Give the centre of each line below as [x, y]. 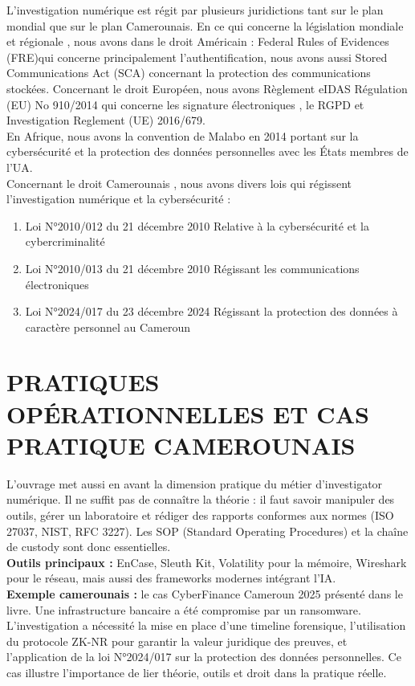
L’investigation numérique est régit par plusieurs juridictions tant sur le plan [195, 10]
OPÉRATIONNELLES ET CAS [188, 413]
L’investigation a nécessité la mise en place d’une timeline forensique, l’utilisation [206, 625]
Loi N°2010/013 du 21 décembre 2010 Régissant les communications [192, 268]
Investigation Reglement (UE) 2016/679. [106, 120]
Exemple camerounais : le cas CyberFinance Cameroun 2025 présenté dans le [205, 593]
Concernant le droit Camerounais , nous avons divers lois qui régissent [179, 183]
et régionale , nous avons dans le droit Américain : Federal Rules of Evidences [198, 41]
